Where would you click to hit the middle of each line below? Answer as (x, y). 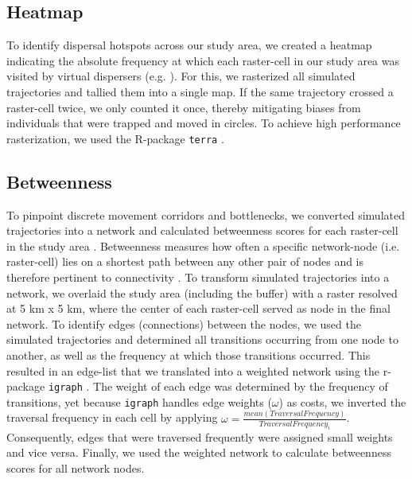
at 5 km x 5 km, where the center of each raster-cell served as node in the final (198, 308)
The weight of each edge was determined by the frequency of (241, 386)
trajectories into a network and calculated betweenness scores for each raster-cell (202, 230)
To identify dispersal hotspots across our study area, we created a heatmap (189, 45)
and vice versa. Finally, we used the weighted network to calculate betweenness (199, 452)
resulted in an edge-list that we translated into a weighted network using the (193, 370)
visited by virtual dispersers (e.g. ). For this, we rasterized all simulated (181, 76)
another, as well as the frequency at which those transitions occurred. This (189, 354)
